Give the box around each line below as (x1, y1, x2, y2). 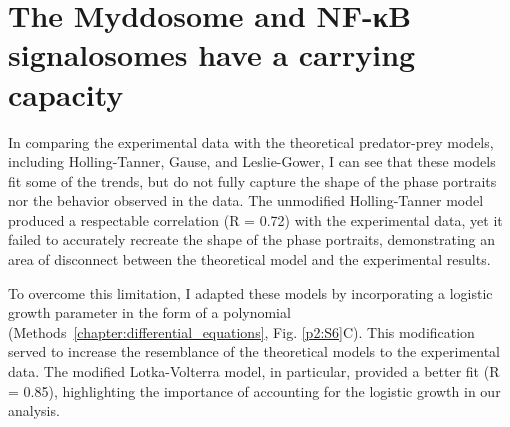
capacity (8, 73, 124, 114)
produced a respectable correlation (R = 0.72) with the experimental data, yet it (8, 209, 503, 230)
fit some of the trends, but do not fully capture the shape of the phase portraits (8, 170, 497, 191)
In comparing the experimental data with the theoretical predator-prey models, (8, 131, 494, 152)
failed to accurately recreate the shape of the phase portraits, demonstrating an (8, 229, 496, 250)
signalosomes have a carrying (8, 34, 416, 75)
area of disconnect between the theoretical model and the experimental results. (8, 249, 491, 270)
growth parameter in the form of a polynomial (8, 302, 291, 323)
